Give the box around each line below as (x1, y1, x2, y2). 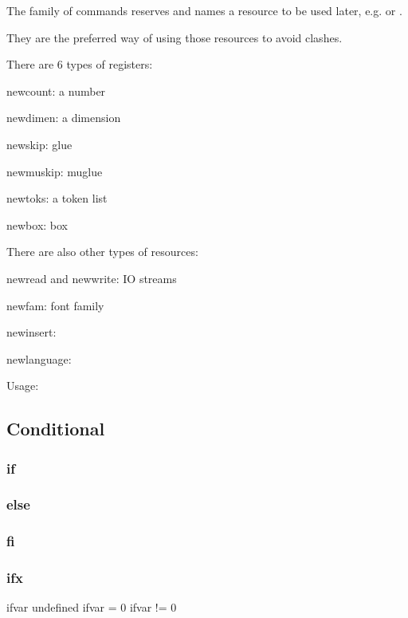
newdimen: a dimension (6, 109, 121, 126)
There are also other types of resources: (6, 243, 198, 260)
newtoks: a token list (6, 190, 108, 207)
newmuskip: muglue (6, 163, 103, 179)
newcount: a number (6, 82, 106, 99)
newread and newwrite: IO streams (6, 270, 177, 286)
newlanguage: (6, 350, 72, 367)
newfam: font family (6, 297, 104, 313)
